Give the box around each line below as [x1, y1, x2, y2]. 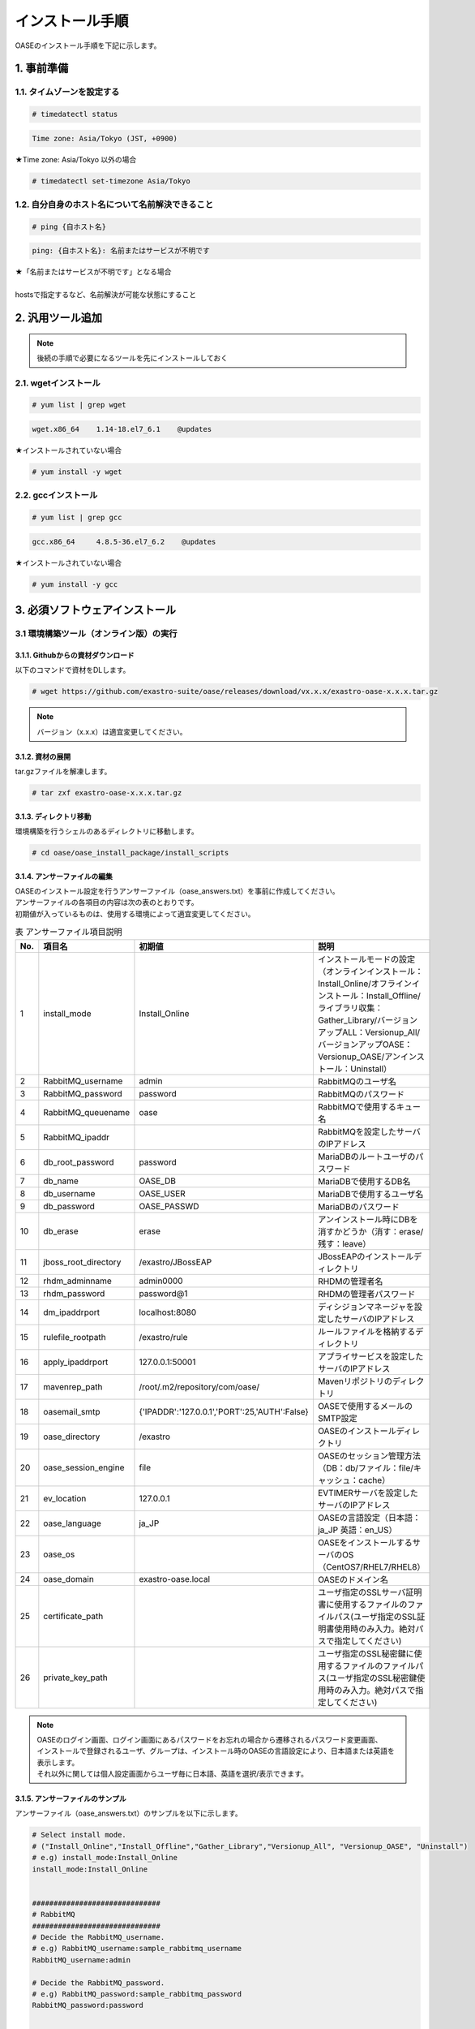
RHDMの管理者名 [317, 1275, 383, 1286]
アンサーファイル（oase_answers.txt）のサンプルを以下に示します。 [15, 1808, 242, 1818]
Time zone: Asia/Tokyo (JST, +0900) [32, 134, 178, 143]
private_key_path [43, 1672, 109, 1683]
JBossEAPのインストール [317, 1251, 414, 1262]
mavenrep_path [43, 1381, 103, 1392]
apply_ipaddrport [43, 1356, 109, 1368]
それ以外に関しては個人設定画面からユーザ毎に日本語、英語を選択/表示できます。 [36, 1769, 308, 1779]
